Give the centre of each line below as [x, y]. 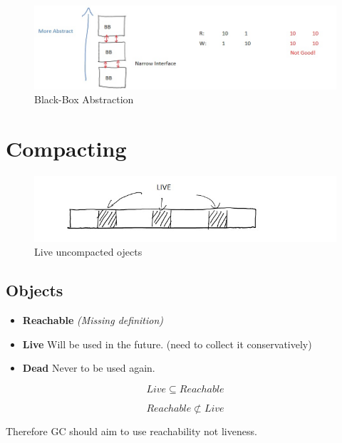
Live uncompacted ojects [88, 252]
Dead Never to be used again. [89, 368]
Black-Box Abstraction [84, 99]
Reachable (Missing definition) [93, 320]
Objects [35, 290]
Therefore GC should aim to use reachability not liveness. [131, 431]
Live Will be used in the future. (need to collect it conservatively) [167, 344]
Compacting [66, 148]
